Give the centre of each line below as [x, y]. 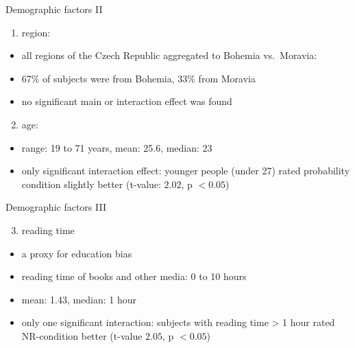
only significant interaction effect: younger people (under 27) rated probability [186, 171]
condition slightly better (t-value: [91, 184]
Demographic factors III [56, 207]
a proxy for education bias [77, 253]
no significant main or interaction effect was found [127, 101]
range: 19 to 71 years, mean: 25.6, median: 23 [117, 147]
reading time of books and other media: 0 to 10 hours [134, 276]
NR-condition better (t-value [82, 335]
